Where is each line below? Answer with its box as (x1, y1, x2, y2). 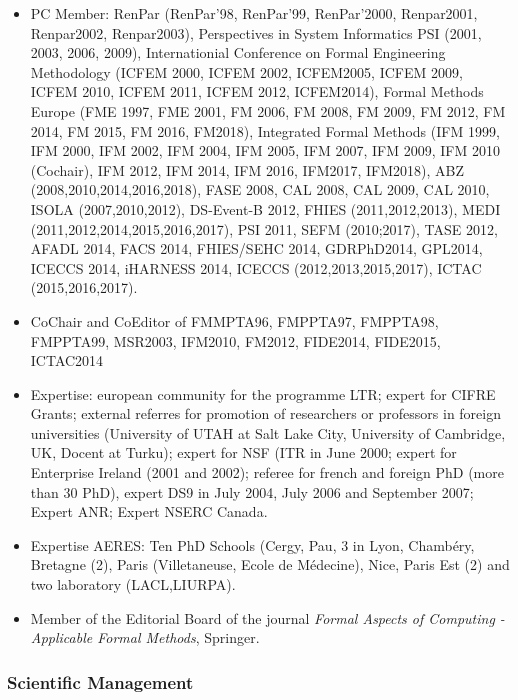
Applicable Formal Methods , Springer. (30, 627, 260, 648)
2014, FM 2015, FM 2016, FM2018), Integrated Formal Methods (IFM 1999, (30, 120, 500, 141)
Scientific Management (7, 669, 194, 694)
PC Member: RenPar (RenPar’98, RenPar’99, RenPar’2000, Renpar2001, (30, 3, 478, 23)
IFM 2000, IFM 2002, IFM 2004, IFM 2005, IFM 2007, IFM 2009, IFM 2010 (30, 140, 500, 161)
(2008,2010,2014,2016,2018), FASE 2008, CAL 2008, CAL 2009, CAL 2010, (30, 179, 490, 200)
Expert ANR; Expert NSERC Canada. (30, 501, 268, 522)
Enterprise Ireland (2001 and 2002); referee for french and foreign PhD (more (30, 462, 504, 483)
